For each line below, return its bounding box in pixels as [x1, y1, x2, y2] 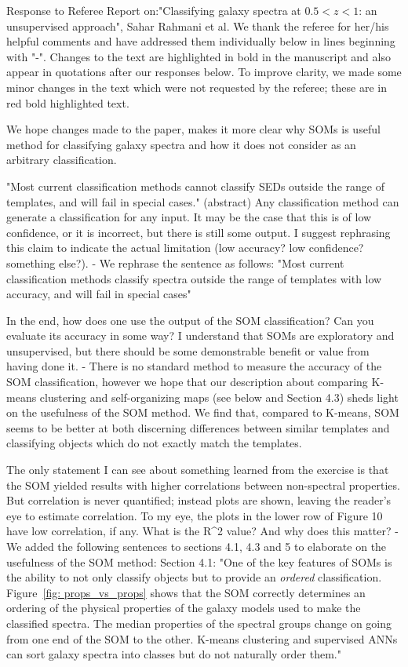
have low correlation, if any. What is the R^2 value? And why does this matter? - [6, 523, 399, 539]
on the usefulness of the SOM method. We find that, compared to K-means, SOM [6, 404, 399, 421]
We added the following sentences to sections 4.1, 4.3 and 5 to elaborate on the [6, 538, 387, 554]
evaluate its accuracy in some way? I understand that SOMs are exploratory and [6, 327, 395, 344]
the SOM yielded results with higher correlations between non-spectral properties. [6, 476, 400, 493]
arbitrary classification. [6, 151, 117, 168]
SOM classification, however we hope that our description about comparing [6, 374, 368, 390]
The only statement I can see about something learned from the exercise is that [6, 461, 389, 478]
